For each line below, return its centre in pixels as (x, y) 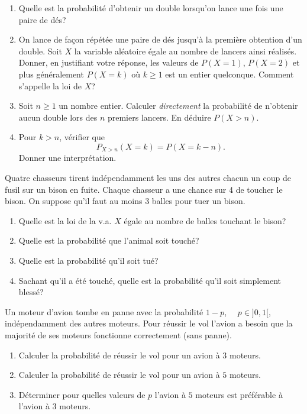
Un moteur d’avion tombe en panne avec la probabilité (104, 311)
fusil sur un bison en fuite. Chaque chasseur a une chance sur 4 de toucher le (144, 189)
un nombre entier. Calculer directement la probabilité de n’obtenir (178, 106)
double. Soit (40, 51)
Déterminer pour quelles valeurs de (82, 394)
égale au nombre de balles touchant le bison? (205, 220)
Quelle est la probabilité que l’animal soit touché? (109, 240)
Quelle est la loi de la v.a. (65, 220)
